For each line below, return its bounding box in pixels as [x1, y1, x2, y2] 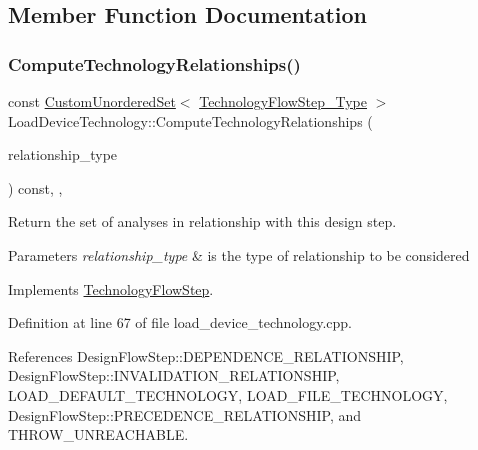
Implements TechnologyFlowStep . [8, 278, 214, 299]
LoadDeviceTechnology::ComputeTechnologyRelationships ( [8, 110, 373, 131]
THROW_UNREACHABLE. [8, 424, 189, 445]
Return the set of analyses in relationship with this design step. [8, 211, 397, 232]
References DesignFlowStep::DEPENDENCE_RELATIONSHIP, [8, 345, 404, 366]
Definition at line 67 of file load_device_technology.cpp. [8, 312, 353, 333]
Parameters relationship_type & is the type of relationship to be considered [8, 244, 470, 265]
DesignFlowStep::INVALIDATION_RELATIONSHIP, [8, 365, 340, 386]
